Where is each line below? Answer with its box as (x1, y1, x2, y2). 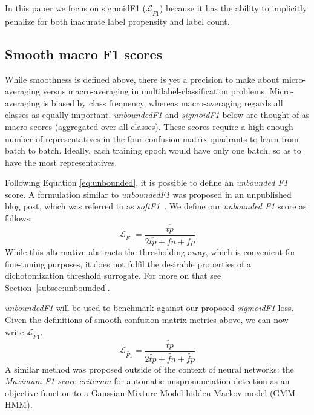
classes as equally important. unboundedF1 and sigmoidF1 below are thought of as (5, 108, 310, 121)
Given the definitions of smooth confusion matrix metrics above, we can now (5, 313, 289, 325)
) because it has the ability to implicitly (159, 2, 307, 14)
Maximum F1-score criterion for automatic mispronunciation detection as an (5, 374, 290, 387)
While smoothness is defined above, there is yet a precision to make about (5, 73, 280, 85)
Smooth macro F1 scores (5, 44, 163, 63)
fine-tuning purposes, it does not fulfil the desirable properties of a (5, 257, 251, 270)
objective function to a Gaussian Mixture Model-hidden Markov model (5, 386, 267, 399)
